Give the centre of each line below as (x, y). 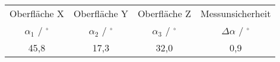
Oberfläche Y (101, 13)
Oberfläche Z (164, 13)
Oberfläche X (37, 13)
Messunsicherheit (236, 13)
